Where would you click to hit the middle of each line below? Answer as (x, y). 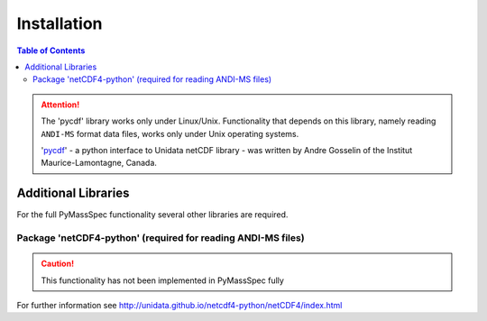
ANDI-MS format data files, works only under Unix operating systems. (170, 133)
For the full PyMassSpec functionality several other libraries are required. (152, 215)
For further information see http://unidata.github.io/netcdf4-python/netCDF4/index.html (179, 305)
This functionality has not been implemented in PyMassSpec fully (162, 280)
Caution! (58, 264)
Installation (60, 23)
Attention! (60, 105)
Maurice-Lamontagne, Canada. (99, 163)
